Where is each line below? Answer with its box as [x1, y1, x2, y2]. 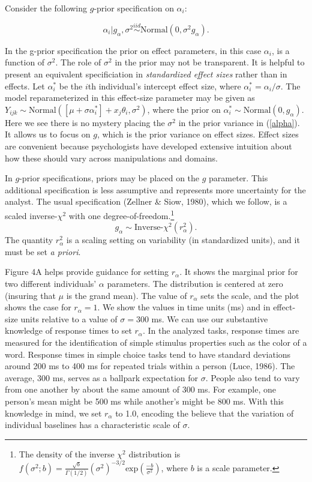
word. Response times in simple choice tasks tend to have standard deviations [5, 348, 291, 360]
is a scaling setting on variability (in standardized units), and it [66, 233, 300, 246]
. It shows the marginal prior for [179, 265, 298, 278]
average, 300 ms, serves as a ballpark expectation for [5, 371, 199, 384]
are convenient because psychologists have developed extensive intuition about [5, 139, 292, 152]
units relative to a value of [20, 312, 118, 325]
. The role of [55, 56, 101, 68]
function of [5, 56, 45, 68]
